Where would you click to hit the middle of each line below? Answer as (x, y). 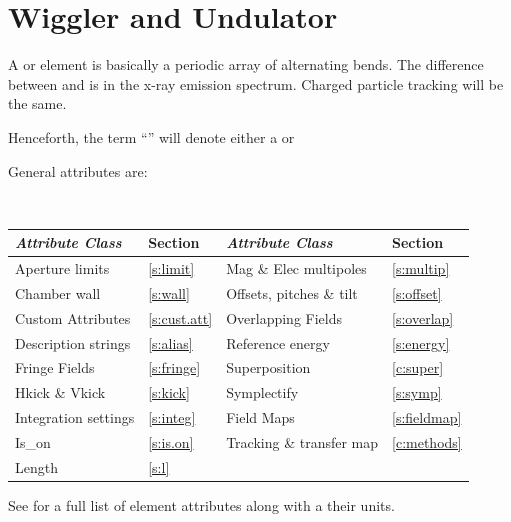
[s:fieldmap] (427, 417)
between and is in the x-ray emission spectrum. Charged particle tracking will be (256, 83)
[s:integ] (172, 417)
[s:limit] (171, 268)
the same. (37, 103)
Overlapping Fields (284, 317)
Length (36, 466)
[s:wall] (169, 292)
